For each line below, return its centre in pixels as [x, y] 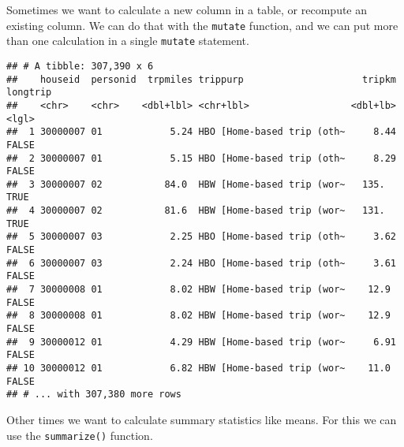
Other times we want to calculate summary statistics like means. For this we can [202, 419]
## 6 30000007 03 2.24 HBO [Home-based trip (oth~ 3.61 [201, 263]
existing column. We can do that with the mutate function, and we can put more [202, 25]
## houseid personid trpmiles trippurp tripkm [201, 79]
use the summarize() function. [80, 435]
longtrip [29, 93]
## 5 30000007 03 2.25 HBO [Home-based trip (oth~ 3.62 [201, 237]
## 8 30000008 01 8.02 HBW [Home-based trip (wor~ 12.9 [198, 316]
